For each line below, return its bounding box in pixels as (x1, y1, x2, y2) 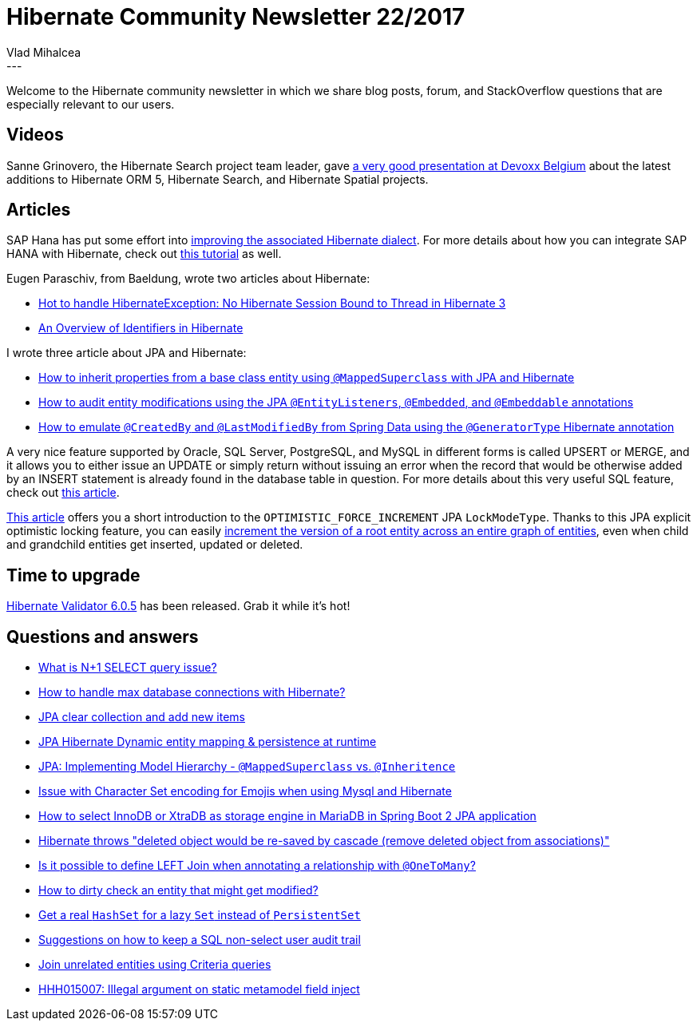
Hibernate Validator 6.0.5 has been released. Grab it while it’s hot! (6, 599, 350, 613)
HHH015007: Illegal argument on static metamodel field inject (38, 982, 360, 997)
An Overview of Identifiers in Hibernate (38, 321, 244, 335)
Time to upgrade (6, 565, 141, 585)
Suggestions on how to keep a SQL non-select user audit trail (38, 933, 361, 947)
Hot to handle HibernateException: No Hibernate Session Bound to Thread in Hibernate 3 (38, 296, 506, 311)
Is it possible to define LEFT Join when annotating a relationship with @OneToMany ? (38, 858, 476, 873)
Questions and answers (6, 626, 199, 647)
